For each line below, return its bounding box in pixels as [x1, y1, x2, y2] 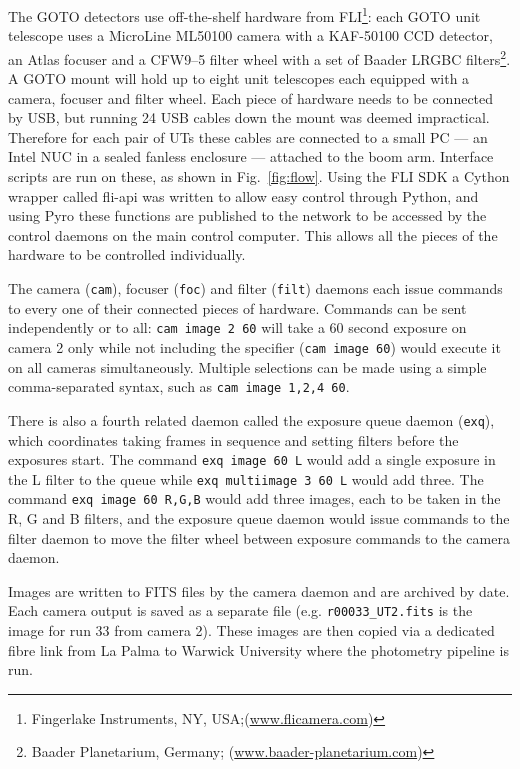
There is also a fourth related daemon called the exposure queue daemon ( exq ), [8, 409, 495, 430]
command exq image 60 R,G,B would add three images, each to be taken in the [8, 488, 501, 509]
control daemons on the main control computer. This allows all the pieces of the [8, 224, 498, 245]
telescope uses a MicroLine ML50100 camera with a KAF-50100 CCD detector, [8, 25, 493, 46]
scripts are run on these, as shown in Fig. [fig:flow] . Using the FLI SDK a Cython [8, 166, 510, 187]
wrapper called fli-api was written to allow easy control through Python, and [8, 185, 479, 206]
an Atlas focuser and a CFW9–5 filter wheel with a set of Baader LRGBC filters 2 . [8, 45, 511, 69]
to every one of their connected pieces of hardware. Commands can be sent [8, 297, 467, 318]
